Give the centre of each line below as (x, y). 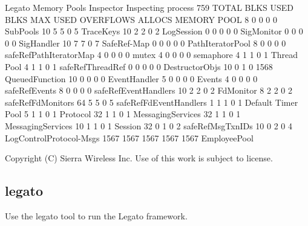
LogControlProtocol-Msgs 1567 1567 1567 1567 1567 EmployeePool (129, 137)
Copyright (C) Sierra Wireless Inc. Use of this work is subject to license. (139, 158)
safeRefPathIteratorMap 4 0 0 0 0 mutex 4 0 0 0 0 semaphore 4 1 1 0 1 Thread (152, 55)
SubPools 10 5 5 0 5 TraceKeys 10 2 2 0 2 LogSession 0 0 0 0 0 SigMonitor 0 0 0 (154, 31)
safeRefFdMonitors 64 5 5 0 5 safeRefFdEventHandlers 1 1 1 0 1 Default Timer (152, 102)
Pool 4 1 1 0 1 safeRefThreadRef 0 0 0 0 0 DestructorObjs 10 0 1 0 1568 (139, 66)
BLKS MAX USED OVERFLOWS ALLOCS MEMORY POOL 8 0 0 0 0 (141, 19)
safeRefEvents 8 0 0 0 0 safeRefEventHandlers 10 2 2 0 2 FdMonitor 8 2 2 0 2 (149, 90)
